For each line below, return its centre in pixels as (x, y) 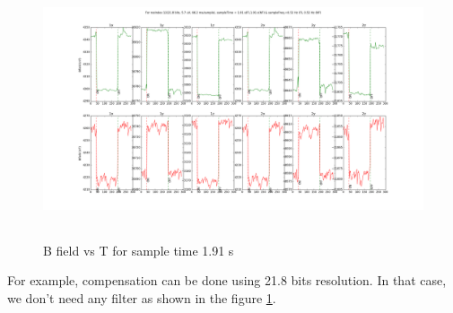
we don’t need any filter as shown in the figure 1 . (142, 297)
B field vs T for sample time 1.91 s (139, 250)
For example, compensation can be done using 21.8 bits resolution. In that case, (227, 280)
